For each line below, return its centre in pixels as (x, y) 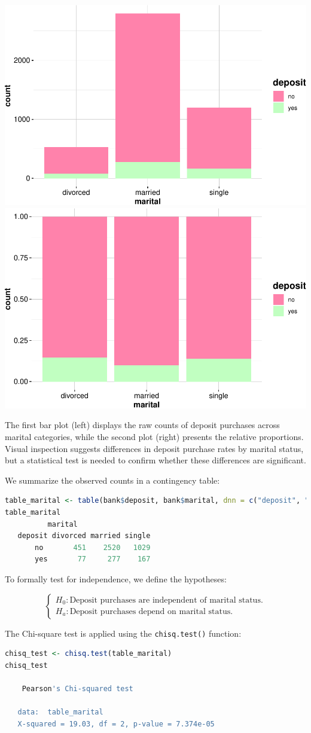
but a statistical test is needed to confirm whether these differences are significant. (155, 460)
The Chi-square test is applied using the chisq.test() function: (123, 633)
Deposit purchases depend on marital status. (151, 612)
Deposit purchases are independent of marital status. (166, 600)
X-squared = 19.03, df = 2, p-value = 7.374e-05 (116, 724)
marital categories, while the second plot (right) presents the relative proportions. (154, 436)
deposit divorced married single (84, 536)
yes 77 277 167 (93, 559)
